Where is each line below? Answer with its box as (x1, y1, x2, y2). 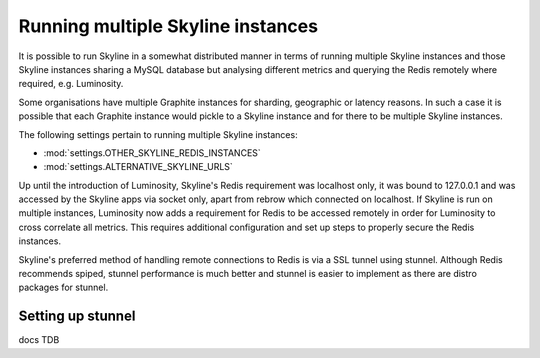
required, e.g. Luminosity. (18, 78, 124, 90)
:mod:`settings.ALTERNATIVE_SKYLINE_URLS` (43, 161, 234, 173)
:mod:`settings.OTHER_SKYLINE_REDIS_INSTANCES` (43, 146, 262, 159)
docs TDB (18, 334, 60, 346)
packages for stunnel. (18, 281, 109, 294)
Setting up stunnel (18, 308, 136, 325)
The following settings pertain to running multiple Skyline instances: (18, 128, 299, 140)
